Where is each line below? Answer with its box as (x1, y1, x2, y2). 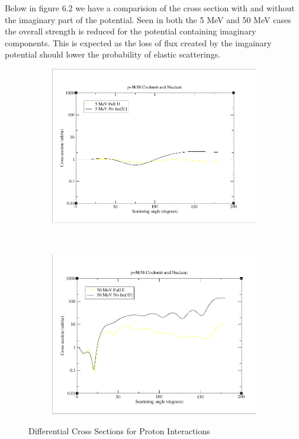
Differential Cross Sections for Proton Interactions (28, 425, 210, 437)
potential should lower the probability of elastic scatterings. (5, 48, 221, 61)
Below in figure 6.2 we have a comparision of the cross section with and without (5, 2, 295, 14)
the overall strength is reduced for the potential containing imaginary (5, 25, 256, 37)
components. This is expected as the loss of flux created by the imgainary (5, 36, 272, 49)
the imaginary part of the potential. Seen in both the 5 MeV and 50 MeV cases (5, 13, 291, 26)
